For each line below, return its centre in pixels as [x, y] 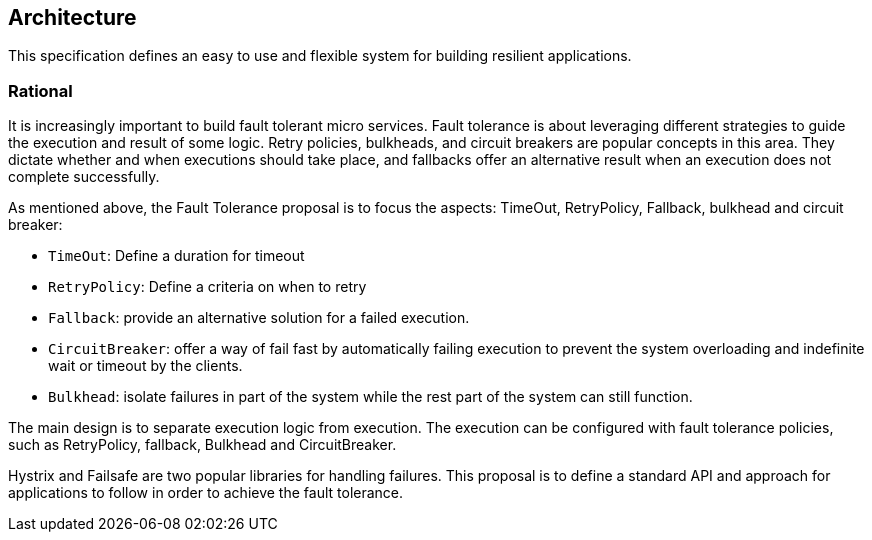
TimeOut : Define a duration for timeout [176, 256]
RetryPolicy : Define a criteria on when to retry [207, 287]
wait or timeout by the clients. [145, 366]
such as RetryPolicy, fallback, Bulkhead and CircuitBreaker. [202, 445]
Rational [40, 90]
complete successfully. [84, 177]
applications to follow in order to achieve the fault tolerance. [206, 493]
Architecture [72, 17]
